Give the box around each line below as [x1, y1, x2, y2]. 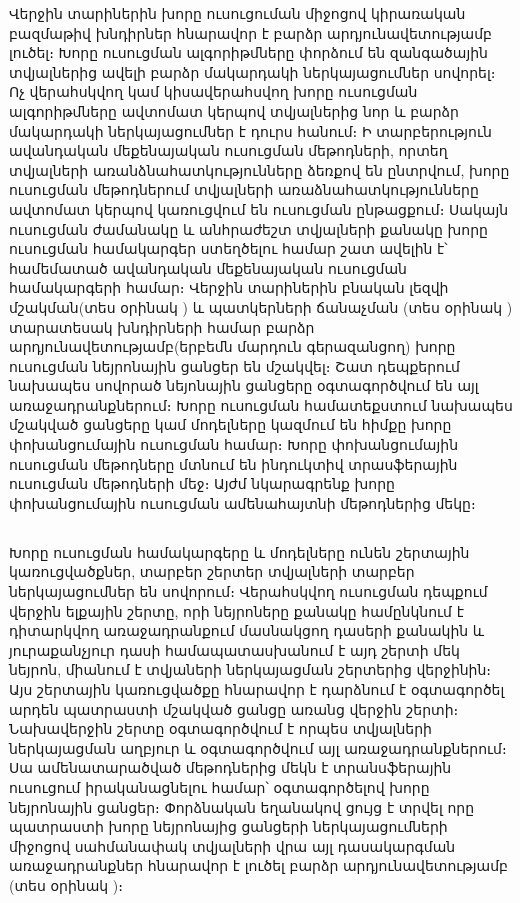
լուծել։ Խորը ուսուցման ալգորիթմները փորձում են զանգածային [9, 42, 488, 63]
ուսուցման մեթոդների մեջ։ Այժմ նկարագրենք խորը [9, 473, 395, 494]
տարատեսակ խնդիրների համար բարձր [9, 316, 315, 337]
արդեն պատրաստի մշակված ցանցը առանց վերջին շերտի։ [9, 698, 459, 719]
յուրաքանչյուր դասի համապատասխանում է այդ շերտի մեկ [9, 639, 460, 660]
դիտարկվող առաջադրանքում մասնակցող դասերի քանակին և [9, 620, 485, 641]
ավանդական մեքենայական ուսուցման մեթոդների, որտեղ [9, 140, 448, 161]
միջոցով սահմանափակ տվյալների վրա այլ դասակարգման [9, 835, 456, 856]
